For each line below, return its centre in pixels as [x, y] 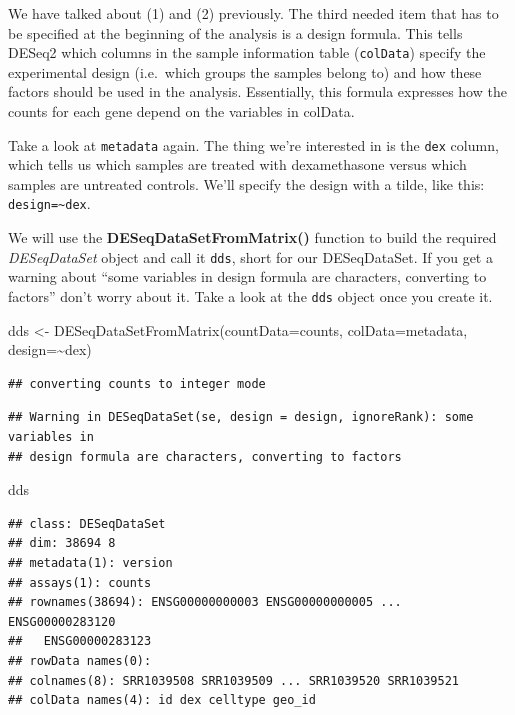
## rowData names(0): [80, 660]
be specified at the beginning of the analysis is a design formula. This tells [235, 32]
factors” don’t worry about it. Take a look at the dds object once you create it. [250, 295]
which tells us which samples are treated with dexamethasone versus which [237, 164]
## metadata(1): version [90, 562]
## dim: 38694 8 [62, 543]
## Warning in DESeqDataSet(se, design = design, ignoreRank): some [241, 417]
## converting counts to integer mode [137, 383]
